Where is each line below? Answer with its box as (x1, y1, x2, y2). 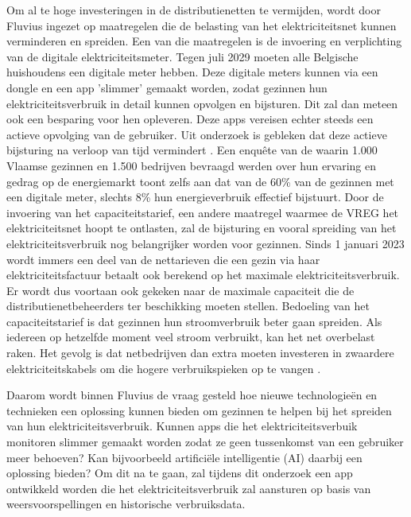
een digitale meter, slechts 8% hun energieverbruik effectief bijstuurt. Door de (6, 189, 384, 205)
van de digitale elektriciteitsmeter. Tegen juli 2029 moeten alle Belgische (6, 48, 359, 64)
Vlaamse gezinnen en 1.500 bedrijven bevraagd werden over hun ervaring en (6, 157, 377, 173)
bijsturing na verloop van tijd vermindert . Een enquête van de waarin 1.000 (6, 142, 378, 158)
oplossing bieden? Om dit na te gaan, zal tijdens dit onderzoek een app (6, 465, 353, 481)
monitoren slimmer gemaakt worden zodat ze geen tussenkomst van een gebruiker (6, 433, 404, 450)
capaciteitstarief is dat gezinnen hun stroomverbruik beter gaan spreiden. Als (6, 313, 382, 329)
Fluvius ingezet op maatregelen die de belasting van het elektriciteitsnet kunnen (6, 17, 397, 33)
